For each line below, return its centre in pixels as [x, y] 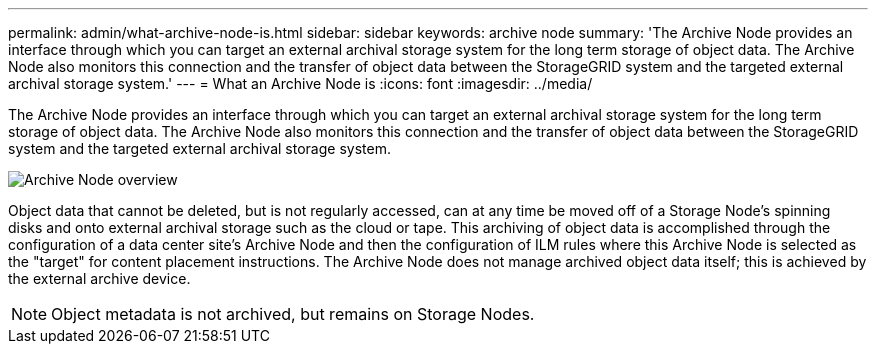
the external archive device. [99, 278]
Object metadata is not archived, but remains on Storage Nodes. [293, 314]
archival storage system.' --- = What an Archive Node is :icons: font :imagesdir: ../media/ [300, 83]
